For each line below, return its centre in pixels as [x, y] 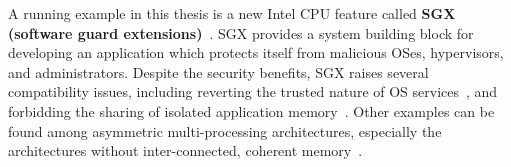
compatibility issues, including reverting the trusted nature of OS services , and [253, 91]
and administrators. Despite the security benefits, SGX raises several [218, 71]
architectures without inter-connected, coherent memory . [185, 150]
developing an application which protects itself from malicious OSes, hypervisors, [256, 52]
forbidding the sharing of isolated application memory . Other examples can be [251, 110]
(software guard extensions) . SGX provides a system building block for [241, 32]
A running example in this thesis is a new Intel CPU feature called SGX [232, 13]
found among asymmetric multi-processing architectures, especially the [225, 130]
